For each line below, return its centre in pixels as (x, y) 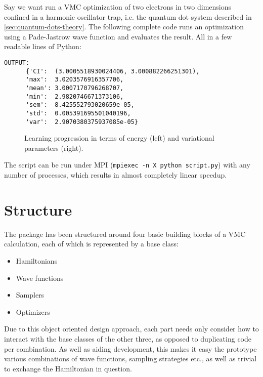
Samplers (30, 295)
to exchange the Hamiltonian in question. (68, 368)
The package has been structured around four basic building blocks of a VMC (125, 234)
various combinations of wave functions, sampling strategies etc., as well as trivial (130, 359)
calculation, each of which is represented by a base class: (91, 244)
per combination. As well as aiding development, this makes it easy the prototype (130, 348)
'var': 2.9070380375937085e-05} (82, 122)
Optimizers (33, 311)
